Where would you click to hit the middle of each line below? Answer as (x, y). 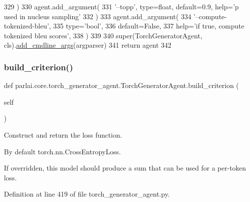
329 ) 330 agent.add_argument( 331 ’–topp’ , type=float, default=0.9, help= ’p (122, 6)
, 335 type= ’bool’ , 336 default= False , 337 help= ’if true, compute (147, 26)
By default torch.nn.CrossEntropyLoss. (62, 151)
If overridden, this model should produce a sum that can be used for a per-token (125, 168)
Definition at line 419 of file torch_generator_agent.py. (87, 194)
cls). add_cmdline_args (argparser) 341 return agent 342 (88, 45)
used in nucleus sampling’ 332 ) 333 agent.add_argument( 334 (98, 16)
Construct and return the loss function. (63, 134)
